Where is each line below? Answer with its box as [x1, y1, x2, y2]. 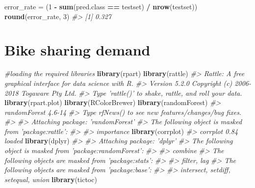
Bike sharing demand [4, 40, 151, 60]
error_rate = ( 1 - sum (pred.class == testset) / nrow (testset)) [4, 1, 198, 11]
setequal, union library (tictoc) [4, 174, 97, 184]
